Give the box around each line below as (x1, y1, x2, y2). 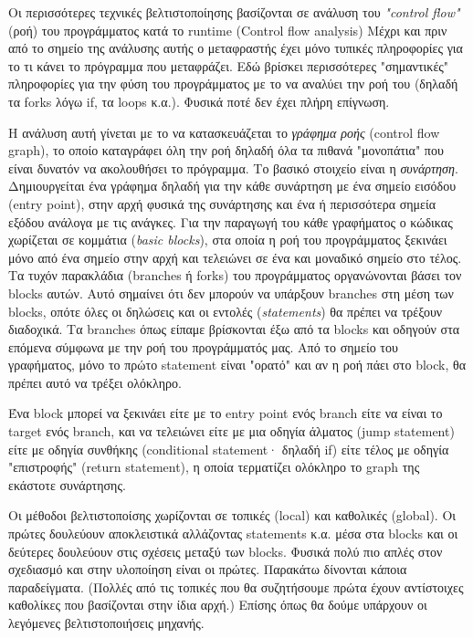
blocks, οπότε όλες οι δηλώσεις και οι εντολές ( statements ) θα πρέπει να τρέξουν (8, 301, 443, 320)
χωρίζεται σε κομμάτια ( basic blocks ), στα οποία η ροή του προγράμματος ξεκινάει (8, 230, 447, 249)
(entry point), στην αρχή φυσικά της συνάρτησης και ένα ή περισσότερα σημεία (8, 193, 436, 213)
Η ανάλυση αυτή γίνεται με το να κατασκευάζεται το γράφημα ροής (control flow (8, 122, 440, 141)
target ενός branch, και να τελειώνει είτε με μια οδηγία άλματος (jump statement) (8, 422, 455, 441)
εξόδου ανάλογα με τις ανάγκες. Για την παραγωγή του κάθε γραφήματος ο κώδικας (8, 212, 453, 231)
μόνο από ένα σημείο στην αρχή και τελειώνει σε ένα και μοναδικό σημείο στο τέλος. (8, 247, 462, 267)
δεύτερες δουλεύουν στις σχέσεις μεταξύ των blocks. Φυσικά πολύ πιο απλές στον (8, 541, 443, 560)
